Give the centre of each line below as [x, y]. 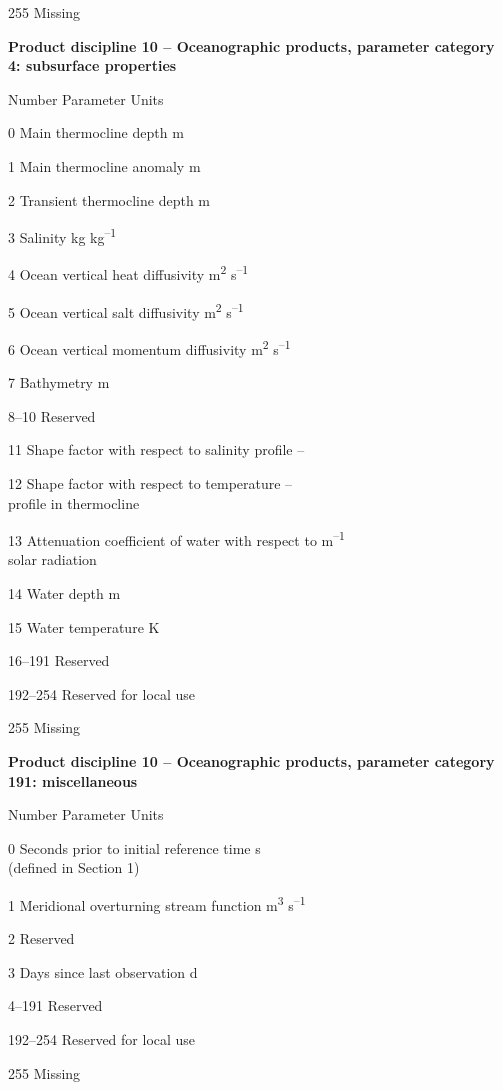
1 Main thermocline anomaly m [104, 165]
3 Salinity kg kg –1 [62, 235]
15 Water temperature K [84, 626]
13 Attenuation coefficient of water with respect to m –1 [176, 538]
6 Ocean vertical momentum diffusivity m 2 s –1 [149, 347]
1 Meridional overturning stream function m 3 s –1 [157, 903]
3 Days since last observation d [103, 971]
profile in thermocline [74, 502]
